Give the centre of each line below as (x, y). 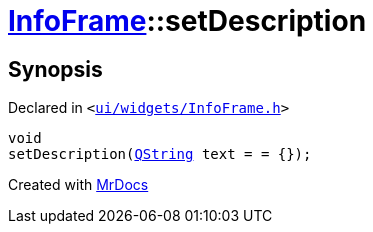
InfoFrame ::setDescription (187, 21)
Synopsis (55, 69)
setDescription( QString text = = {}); (160, 154)
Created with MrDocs (78, 185)
